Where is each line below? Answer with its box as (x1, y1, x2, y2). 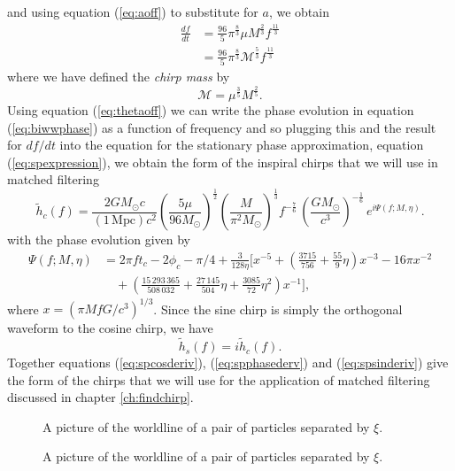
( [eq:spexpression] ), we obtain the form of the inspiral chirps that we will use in (7, 152, 438, 171)
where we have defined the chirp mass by (7, 67, 230, 85)
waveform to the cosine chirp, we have (7, 319, 213, 337)
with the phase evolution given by (7, 230, 190, 249)
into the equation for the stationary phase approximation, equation (59, 135, 424, 154)
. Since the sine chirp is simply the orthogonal (153, 299, 403, 318)
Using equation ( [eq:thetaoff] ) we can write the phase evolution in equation (7, 100, 414, 119)
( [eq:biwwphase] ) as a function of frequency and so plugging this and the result (7, 118, 436, 136)
